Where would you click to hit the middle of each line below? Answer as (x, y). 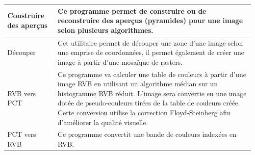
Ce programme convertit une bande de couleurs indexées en (147, 134)
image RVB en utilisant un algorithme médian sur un (138, 84)
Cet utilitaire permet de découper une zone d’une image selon (150, 42)
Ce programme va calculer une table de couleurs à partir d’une (152, 74)
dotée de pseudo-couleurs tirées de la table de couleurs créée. (149, 103)
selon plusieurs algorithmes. (105, 30)
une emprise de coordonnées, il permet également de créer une (151, 52)
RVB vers (22, 93)
